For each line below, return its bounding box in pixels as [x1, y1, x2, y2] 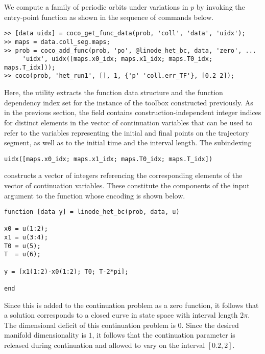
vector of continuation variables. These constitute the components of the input [4, 180, 250, 190]
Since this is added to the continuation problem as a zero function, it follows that [4, 299, 259, 310]
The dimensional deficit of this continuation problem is [4, 319, 176, 330]
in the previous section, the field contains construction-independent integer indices [4, 107, 261, 118]
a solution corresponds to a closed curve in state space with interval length [4, 309, 238, 320]
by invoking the [196, 2, 245, 12]
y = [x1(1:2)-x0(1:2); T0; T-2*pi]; [4, 268, 129, 275]
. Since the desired [181, 319, 239, 330]
